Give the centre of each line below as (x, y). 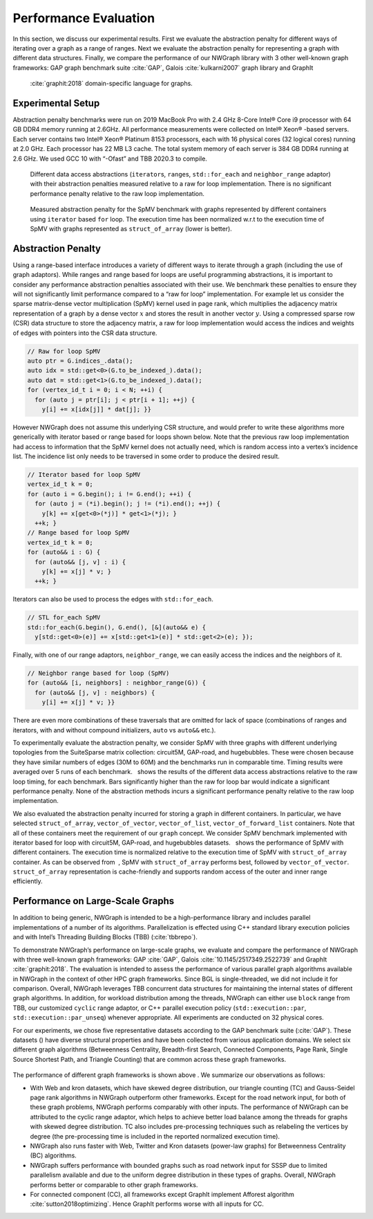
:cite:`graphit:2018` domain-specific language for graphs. (111, 84)
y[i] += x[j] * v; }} (78, 702)
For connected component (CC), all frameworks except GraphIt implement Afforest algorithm (162, 1194)
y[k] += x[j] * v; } (77, 571)
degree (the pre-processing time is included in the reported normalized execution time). (155, 1136)
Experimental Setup (56, 103)
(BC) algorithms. (54, 1155)
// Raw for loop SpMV (64, 351)
